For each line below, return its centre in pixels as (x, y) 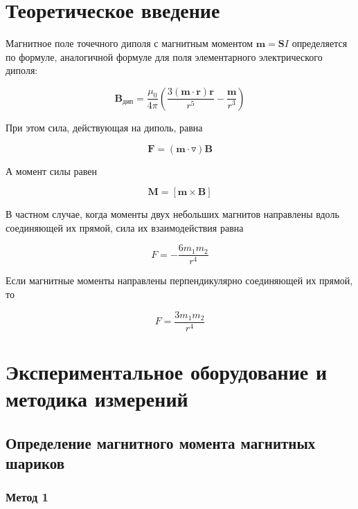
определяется (320, 43)
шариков (35, 462)
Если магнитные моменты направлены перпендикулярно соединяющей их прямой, (179, 280)
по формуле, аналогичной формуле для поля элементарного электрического (164, 56)
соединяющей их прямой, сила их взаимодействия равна (125, 227)
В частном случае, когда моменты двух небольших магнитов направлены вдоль (172, 214)
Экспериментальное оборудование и (167, 371)
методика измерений (97, 398)
